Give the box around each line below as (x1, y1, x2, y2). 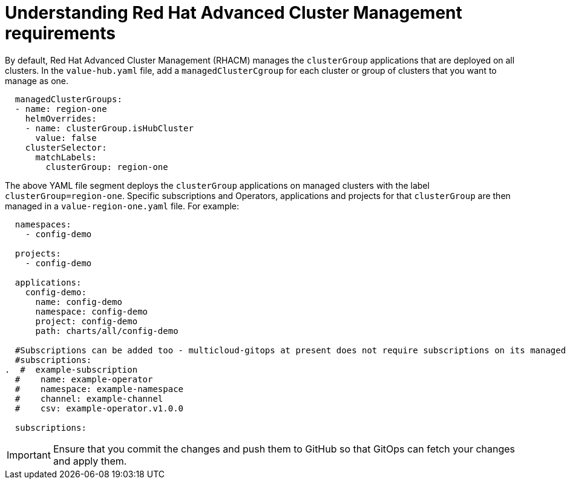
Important (7, 448, 51, 461)
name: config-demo (35, 296, 122, 307)
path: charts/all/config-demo (35, 325, 179, 336)
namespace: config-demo (35, 306, 148, 316)
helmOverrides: (25, 113, 97, 123)
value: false (35, 132, 97, 143)
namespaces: (15, 219, 71, 229)
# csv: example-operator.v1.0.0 (15, 403, 184, 413)
